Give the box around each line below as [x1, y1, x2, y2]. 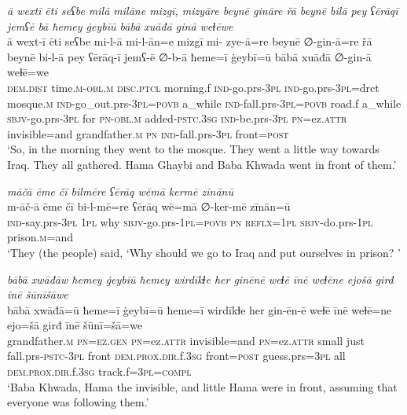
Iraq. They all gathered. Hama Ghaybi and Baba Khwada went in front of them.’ [7, 156, 397, 172]
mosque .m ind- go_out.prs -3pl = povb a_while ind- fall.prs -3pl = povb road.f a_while [7, 94, 401, 111]
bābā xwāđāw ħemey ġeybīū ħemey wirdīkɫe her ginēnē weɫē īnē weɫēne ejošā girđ [7, 270, 394, 287]
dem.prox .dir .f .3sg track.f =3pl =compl [7, 363, 192, 380]
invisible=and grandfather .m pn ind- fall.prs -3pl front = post [7, 125, 289, 141]
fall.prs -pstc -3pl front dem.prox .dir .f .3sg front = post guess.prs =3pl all [7, 347, 346, 364]
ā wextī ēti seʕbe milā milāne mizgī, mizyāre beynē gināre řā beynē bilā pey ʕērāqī [7, 2, 398, 18]
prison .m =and [7, 229, 73, 245]
